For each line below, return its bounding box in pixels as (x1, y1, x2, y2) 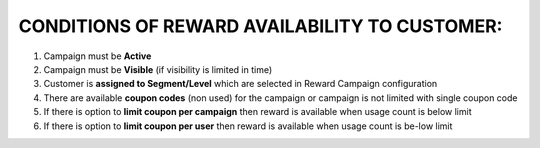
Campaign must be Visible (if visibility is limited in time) (43, 63, 273, 75)
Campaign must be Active (43, 50, 152, 62)
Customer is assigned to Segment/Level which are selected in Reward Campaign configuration (43, 78, 438, 90)
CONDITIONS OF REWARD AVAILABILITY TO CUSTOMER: (18, 15, 503, 37)
